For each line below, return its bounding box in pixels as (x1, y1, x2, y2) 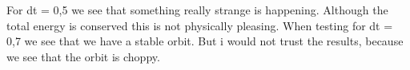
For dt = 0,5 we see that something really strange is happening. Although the (6, 2, 388, 17)
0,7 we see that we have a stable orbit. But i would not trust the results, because (6, 33, 404, 49)
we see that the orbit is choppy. (6, 48, 160, 64)
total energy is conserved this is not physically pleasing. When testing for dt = (6, 17, 393, 33)
